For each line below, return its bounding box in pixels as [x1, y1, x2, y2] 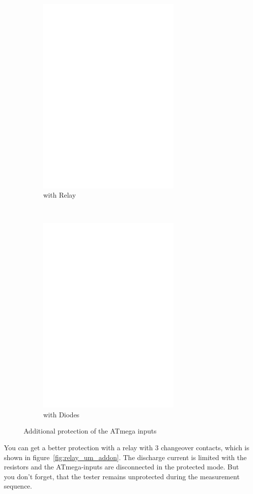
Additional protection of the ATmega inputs [24, 426, 157, 436]
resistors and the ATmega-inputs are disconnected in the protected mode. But [4, 462, 239, 472]
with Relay [43, 190, 76, 200]
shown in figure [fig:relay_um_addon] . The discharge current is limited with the [4, 452, 247, 462]
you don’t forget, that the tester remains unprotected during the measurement [4, 471, 240, 481]
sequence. [4, 481, 32, 491]
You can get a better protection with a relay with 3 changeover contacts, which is [4, 442, 250, 452]
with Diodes [43, 409, 80, 419]
